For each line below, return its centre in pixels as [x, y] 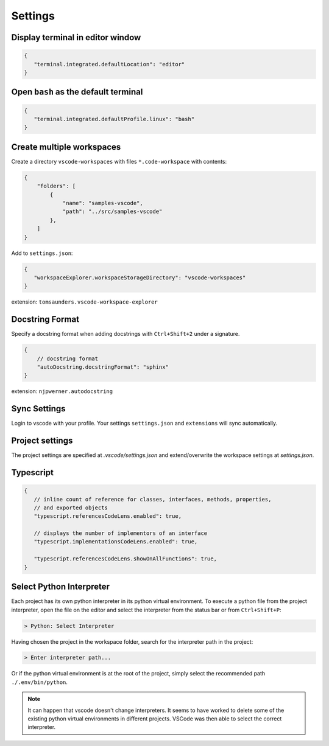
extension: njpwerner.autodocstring [62, 391]
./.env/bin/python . [40, 682]
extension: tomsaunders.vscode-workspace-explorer [84, 302]
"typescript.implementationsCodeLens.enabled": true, [116, 542]
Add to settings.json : [42, 253]
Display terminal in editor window [76, 37]
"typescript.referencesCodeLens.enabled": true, [108, 516]
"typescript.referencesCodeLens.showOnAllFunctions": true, [126, 559]
